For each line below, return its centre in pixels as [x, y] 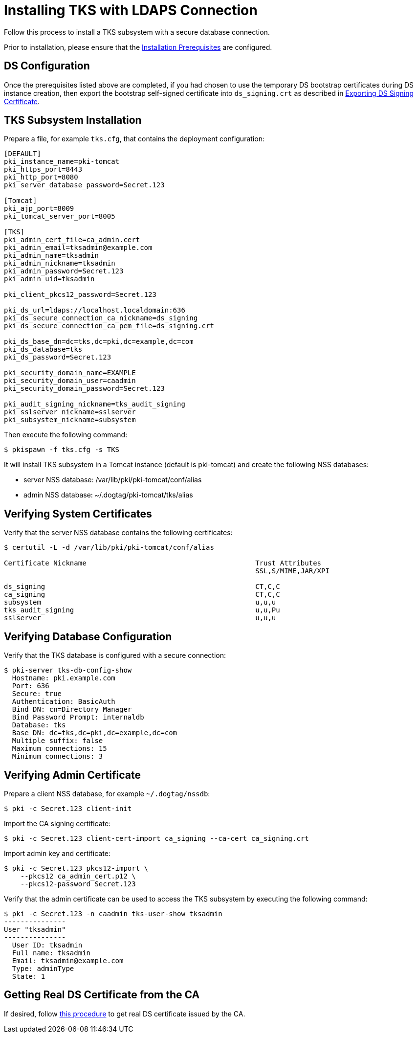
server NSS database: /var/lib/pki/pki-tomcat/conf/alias [113, 480]
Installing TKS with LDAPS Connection [131, 10]
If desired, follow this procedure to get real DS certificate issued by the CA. [125, 1014]
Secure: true [37, 694]
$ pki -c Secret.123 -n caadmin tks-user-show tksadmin [113, 913]
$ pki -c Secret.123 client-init [68, 808]
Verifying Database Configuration [88, 636]
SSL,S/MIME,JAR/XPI [292, 571]
